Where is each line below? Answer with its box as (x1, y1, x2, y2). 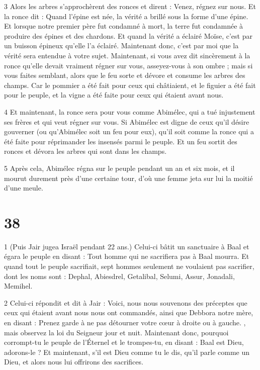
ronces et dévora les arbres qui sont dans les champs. (4, 146, 167, 156)
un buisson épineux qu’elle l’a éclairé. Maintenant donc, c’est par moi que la (4, 40, 239, 51)
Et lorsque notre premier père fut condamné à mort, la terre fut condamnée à (4, 21, 243, 31)
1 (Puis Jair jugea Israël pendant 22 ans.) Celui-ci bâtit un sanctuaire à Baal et (4, 241, 249, 251)
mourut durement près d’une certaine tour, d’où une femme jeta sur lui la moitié (4, 172, 253, 183)
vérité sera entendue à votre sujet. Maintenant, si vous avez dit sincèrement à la (4, 50, 250, 60)
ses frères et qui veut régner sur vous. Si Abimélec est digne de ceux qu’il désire (4, 116, 249, 127)
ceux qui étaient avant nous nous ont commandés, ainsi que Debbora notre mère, (4, 307, 253, 318)
